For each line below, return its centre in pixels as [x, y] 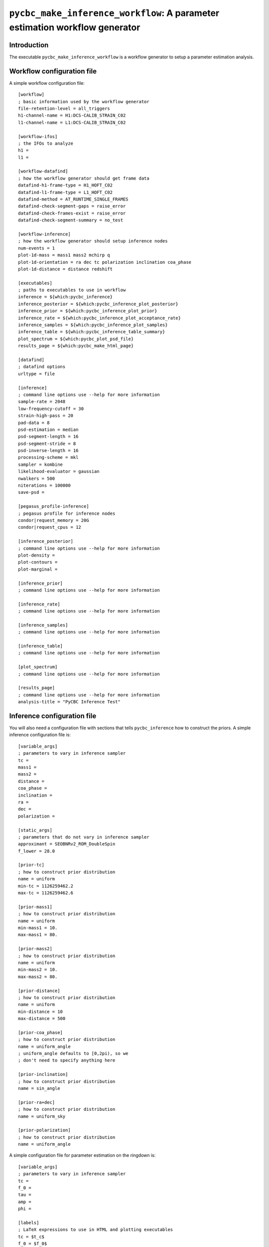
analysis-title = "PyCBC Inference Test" [69, 702]
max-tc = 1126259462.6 [46, 893]
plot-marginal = [38, 569]
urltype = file [37, 374]
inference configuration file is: [40, 735]
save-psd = [31, 492]
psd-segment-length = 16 [48, 437]
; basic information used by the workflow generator [84, 102]
